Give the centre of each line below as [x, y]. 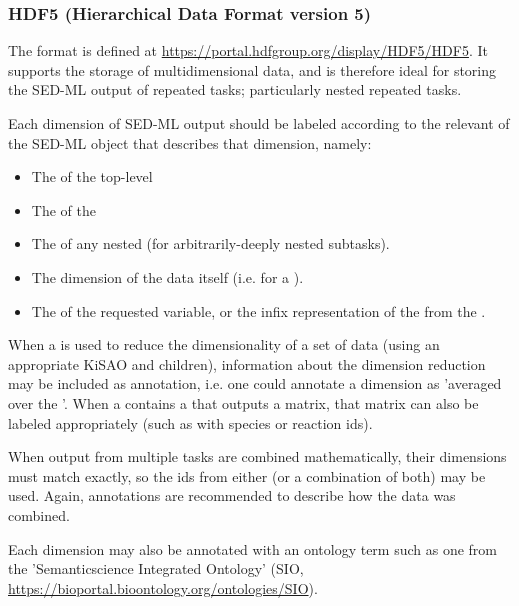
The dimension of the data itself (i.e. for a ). [167, 276]
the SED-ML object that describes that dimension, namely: [190, 142]
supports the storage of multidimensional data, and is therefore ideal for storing [252, 69]
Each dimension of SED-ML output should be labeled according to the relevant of [259, 123]
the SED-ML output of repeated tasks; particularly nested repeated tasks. [235, 89]
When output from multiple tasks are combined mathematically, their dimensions [257, 456]
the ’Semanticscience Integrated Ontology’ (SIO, [156, 568]
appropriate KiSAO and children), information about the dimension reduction [247, 363]
